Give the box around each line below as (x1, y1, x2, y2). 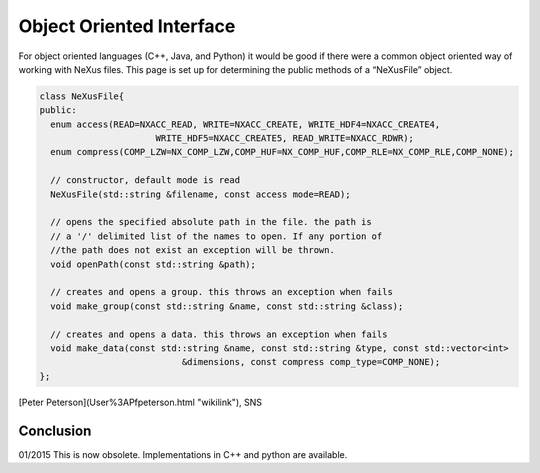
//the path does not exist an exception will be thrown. (50, 245, 335, 256)
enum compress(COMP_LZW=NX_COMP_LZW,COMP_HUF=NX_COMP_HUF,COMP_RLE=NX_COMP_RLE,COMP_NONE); (50, 146, 515, 158)
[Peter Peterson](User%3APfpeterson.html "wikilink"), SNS (18, 396, 262, 408)
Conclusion (18, 422, 92, 439)
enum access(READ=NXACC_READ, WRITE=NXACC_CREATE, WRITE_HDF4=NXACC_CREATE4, (50, 118, 441, 130)
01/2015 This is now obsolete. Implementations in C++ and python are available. (18, 448, 348, 460)
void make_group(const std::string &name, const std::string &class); (50, 300, 404, 312)
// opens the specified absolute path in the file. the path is (50, 216, 372, 228)
